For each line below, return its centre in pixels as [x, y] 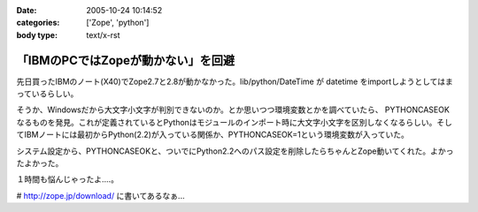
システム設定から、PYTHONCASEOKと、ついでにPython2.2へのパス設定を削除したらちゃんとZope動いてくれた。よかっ [235, 151]
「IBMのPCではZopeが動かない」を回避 [126, 61]
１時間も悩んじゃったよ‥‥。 [68, 179]
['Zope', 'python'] [118, 23]
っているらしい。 [47, 94]
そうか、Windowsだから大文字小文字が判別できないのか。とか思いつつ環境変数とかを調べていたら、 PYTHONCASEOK [233, 110]
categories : [38, 23]
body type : [37, 34]
